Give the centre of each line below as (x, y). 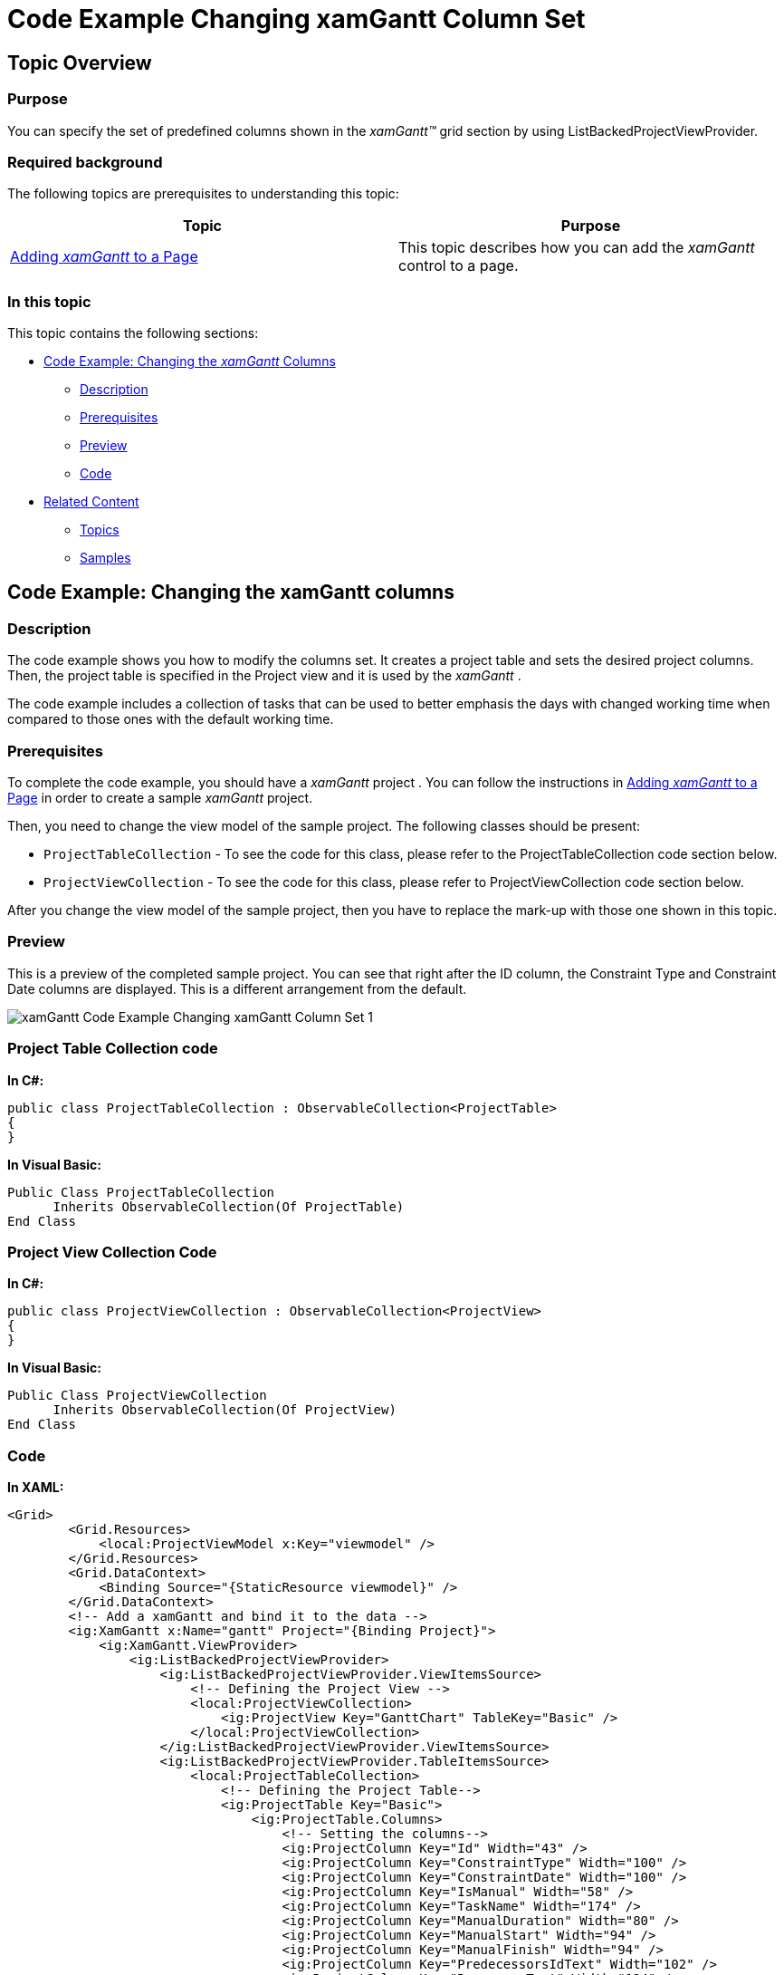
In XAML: (36, 1488)
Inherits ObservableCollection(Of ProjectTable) (229, 1206)
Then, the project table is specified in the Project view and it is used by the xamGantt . (264, 676)
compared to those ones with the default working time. (171, 719)
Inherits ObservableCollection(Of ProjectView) (225, 1410)
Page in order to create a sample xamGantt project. (160, 798)
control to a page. (459, 266)
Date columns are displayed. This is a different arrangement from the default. (237, 988)
